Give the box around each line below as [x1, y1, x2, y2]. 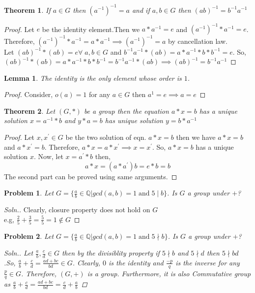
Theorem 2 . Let [4, 105, 56, 116]
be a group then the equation [84, 105, 169, 116]
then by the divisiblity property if [61, 248, 160, 258]
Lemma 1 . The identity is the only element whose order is [4, 72, 182, 83]
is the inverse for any [175, 257, 240, 267]
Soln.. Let [4, 248, 33, 258]
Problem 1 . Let [4, 188, 54, 198]
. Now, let [34, 151, 63, 162]
